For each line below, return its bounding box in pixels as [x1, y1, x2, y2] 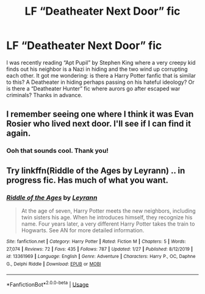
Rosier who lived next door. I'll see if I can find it [6, 119, 191, 129]
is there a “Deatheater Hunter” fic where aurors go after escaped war [6, 84, 181, 92]
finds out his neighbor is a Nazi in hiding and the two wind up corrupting [6, 65, 188, 73]
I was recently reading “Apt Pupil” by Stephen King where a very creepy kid [6, 59, 196, 66]
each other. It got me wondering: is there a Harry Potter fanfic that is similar [6, 72, 196, 79]
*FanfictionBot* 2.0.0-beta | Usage [6, 279, 89, 288]
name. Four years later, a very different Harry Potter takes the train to [21, 220, 195, 227]
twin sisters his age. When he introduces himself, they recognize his [21, 213, 193, 221]
